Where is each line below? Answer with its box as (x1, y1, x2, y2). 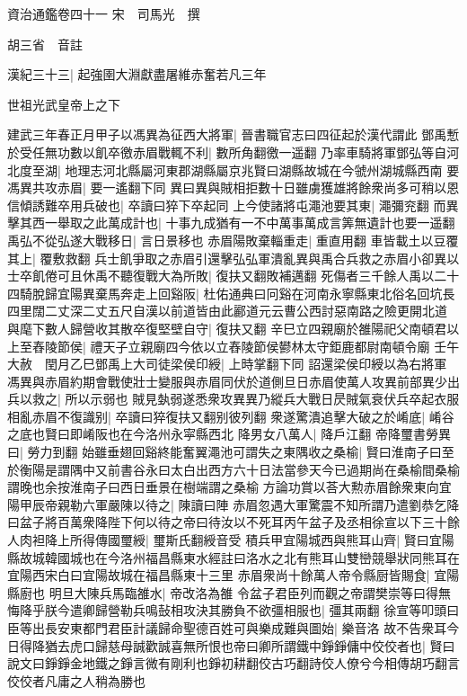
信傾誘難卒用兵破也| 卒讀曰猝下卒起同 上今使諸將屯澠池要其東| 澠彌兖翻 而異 (7, 195, 459, 214)
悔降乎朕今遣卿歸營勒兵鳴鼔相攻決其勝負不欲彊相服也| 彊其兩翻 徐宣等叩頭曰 (7, 601, 460, 620)
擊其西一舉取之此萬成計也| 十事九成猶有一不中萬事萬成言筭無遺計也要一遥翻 (7, 213, 455, 232)
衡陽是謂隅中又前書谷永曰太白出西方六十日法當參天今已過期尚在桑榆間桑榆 (19, 460, 460, 478)
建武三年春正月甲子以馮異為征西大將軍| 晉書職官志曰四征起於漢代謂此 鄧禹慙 (7, 125, 460, 144)
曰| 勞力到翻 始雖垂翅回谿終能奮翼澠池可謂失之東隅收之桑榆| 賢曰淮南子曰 (7, 442, 442, 461)
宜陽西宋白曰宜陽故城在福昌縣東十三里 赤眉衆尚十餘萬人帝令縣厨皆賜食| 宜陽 (7, 566, 460, 584)
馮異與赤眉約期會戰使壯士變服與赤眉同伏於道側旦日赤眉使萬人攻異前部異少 (7, 371, 447, 390)
